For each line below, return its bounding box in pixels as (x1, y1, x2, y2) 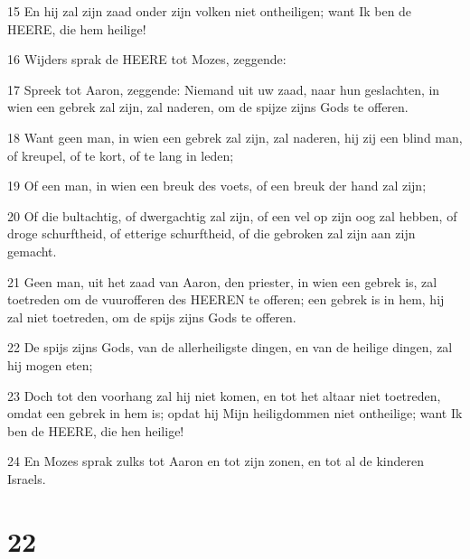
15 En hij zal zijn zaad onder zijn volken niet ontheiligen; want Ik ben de (7, 2, 412, 20)
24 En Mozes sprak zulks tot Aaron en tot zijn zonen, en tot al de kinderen (7, 452, 424, 470)
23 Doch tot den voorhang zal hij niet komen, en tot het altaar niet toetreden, (7, 386, 441, 405)
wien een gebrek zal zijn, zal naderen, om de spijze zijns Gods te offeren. (7, 98, 409, 116)
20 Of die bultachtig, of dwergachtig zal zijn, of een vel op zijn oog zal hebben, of (7, 206, 457, 225)
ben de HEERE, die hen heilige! (7, 421, 184, 440)
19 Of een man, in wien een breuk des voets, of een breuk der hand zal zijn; (7, 176, 427, 195)
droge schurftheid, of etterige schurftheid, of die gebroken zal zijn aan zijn (7, 224, 416, 243)
